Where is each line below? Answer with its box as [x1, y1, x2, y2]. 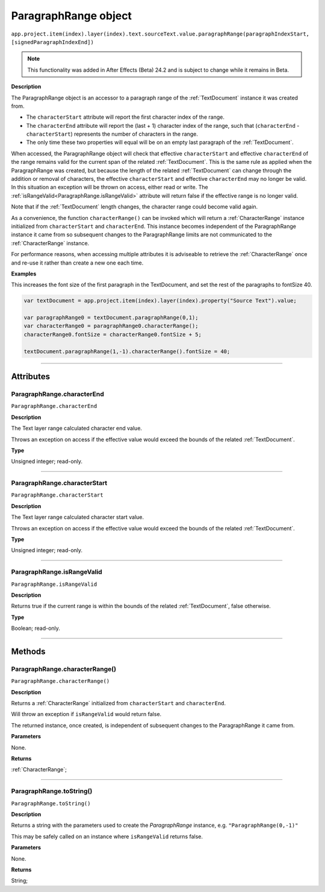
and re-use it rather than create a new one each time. [11, 259, 144, 266]
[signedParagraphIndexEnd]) [11, 39, 94, 45]
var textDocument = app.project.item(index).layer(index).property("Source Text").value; [23, 297, 297, 304]
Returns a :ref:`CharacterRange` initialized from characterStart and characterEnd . [11, 700, 226, 707]
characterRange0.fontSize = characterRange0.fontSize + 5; [23, 331, 202, 338]
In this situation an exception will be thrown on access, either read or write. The [11, 184, 208, 191]
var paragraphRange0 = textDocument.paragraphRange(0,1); [23, 314, 199, 321]
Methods [11, 646, 46, 656]
